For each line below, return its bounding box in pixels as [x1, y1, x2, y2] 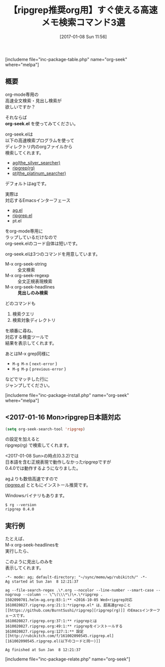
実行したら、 [5, 548, 31, 554]
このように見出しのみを [5, 559, 53, 565]
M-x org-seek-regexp [5, 272, 50, 278]
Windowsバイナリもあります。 [5, 493, 67, 499]
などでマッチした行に [5, 376, 49, 382]
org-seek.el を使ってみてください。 [5, 120, 78, 127]
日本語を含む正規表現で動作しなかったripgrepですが [5, 459, 111, 465]
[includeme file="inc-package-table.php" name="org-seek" [5, 56, 127, 62]
